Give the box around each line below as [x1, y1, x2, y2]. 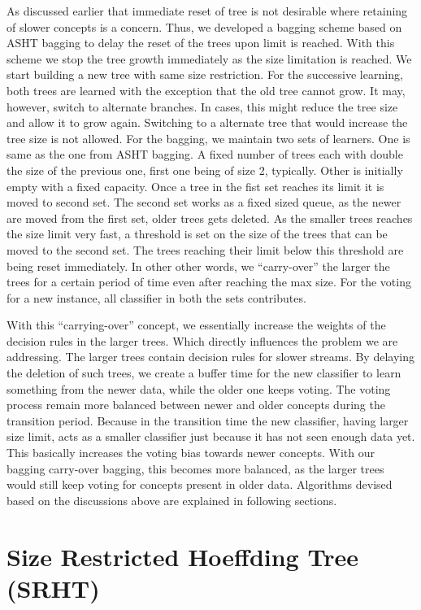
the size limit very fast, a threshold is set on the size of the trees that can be [7, 225, 388, 242]
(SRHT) [7, 571, 100, 604]
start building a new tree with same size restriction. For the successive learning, [7, 66, 403, 83]
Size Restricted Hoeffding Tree [7, 539, 358, 573]
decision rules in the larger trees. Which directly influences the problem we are [7, 332, 398, 349]
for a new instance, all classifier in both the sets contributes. [7, 289, 306, 306]
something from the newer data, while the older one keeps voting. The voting [7, 380, 391, 397]
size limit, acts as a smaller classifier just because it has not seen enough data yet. [7, 428, 415, 445]
